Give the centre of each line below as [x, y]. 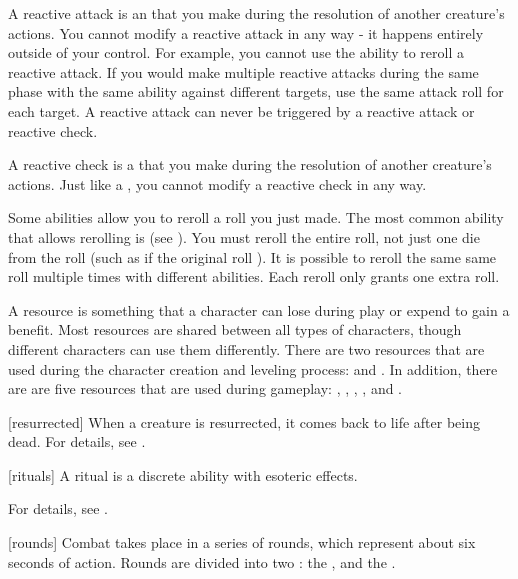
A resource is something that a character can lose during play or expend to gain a [259, 309]
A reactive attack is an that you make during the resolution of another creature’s [256, 13]
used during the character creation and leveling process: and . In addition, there [253, 368]
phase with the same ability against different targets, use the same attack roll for [256, 91]
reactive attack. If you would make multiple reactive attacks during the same [243, 71]
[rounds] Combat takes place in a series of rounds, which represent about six [242, 542]
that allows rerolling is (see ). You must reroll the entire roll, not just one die [244, 236]
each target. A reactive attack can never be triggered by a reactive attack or [241, 110]
